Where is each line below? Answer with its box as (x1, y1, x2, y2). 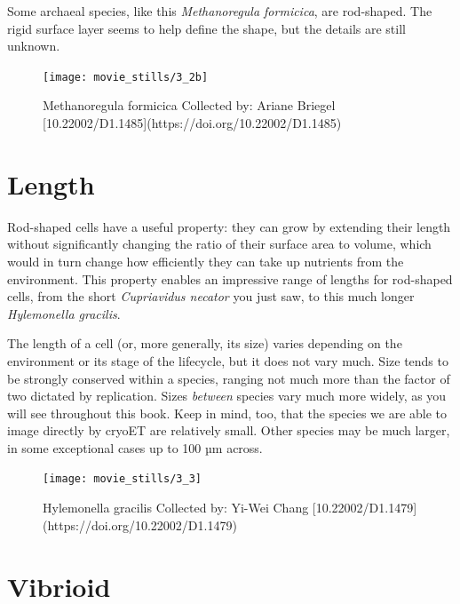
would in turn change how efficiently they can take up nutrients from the (7, 251, 404, 270)
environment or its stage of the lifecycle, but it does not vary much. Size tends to (7, 351, 448, 370)
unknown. (7, 36, 60, 55)
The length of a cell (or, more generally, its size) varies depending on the (7, 334, 402, 353)
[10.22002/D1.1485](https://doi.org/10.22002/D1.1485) (43, 114, 342, 132)
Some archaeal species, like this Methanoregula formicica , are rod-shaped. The (7, 2, 432, 20)
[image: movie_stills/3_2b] (43, 70, 209, 83)
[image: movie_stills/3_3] (43, 473, 202, 486)
